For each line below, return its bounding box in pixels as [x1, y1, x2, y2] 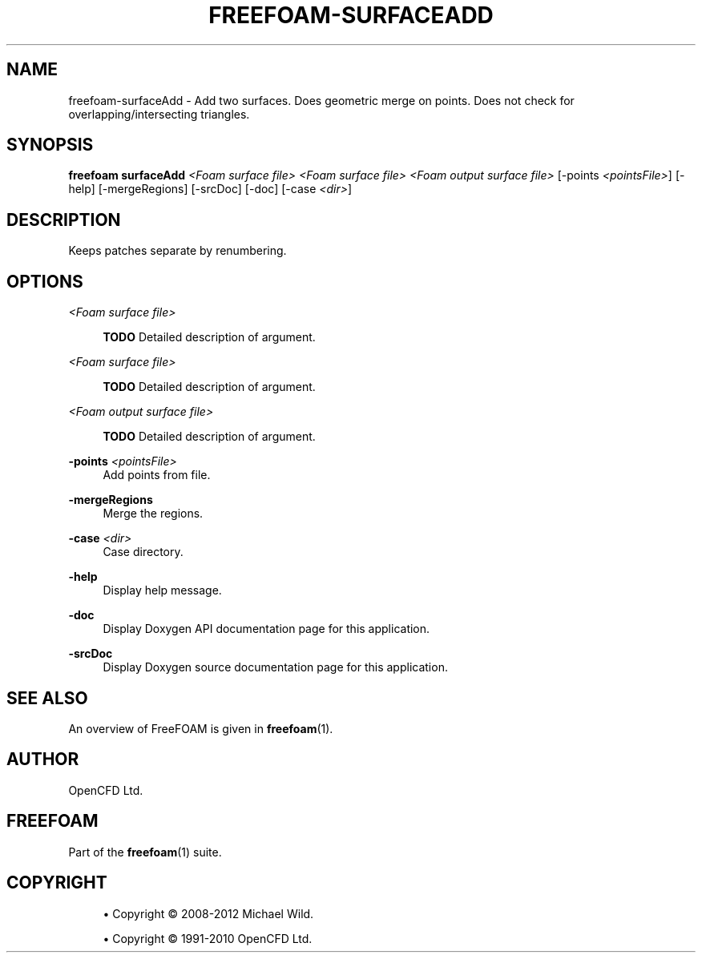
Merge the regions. [103, 506, 204, 521]
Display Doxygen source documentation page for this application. [103, 660, 448, 675]
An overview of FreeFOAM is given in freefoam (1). [68, 721, 333, 735]
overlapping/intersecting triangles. [68, 107, 250, 121]
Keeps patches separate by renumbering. [68, 244, 287, 258]
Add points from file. [103, 468, 211, 482]
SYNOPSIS [6, 135, 94, 155]
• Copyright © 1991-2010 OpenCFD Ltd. [103, 931, 313, 945]
